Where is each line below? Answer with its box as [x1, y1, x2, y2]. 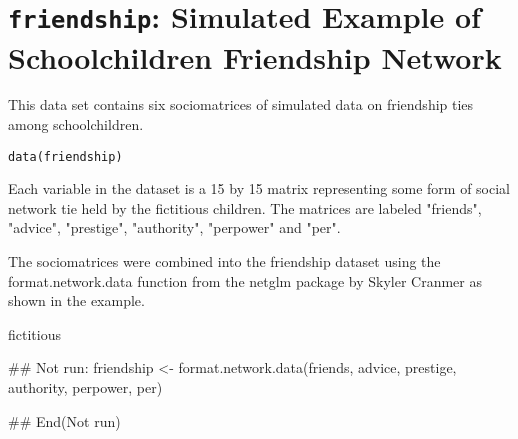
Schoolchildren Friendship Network [8, 36, 502, 77]
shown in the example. [8, 290, 145, 311]
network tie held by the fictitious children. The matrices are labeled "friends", [8, 197, 482, 218]
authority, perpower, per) [8, 377, 163, 398]
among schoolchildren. [8, 114, 144, 135]
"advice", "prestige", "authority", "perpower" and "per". [8, 217, 341, 238]
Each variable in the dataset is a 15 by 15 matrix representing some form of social [8, 178, 511, 199]
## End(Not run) [8, 410, 121, 431]
